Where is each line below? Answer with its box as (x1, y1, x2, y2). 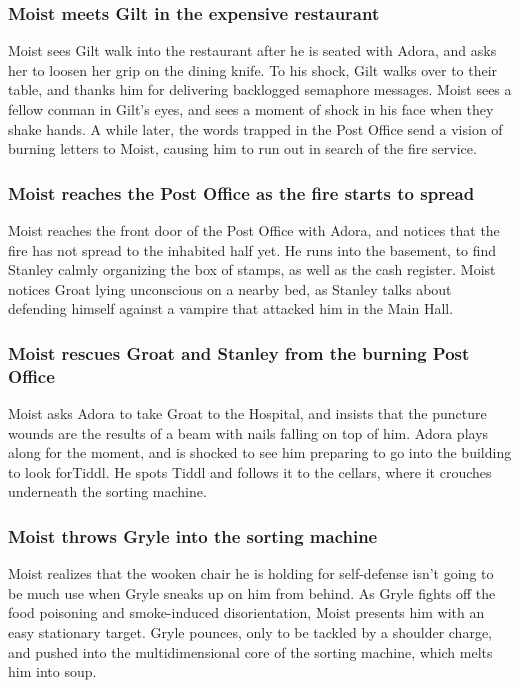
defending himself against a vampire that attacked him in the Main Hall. (8, 298, 454, 319)
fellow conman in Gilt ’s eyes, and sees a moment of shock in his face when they (8, 99, 494, 119)
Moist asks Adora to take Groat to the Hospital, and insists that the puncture (8, 403, 487, 424)
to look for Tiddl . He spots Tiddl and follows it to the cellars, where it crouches (8, 461, 492, 482)
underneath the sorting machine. (8, 481, 207, 502)
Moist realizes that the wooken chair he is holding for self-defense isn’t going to (8, 563, 494, 584)
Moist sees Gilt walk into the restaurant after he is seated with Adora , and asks (8, 40, 497, 61)
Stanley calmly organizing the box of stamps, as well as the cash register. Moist (8, 259, 496, 280)
